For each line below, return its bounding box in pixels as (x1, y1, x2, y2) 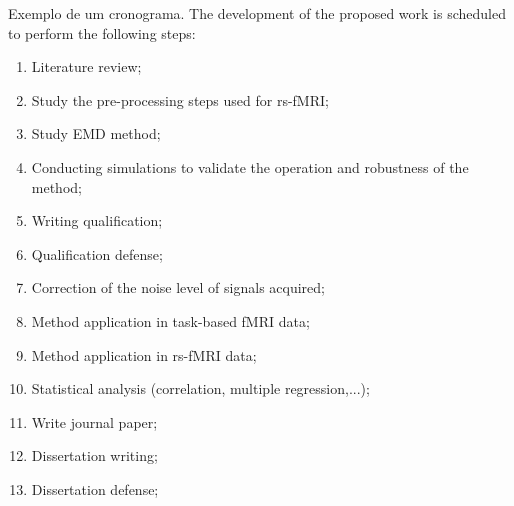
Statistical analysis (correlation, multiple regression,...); (31, 378, 370, 399)
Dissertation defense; (31, 478, 159, 499)
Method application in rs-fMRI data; (31, 344, 257, 365)
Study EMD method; (31, 123, 161, 144)
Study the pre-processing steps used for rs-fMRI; (31, 89, 329, 110)
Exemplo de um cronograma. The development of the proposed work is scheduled (8, 3, 506, 23)
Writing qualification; (31, 210, 163, 231)
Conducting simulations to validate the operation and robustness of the (31, 156, 469, 177)
